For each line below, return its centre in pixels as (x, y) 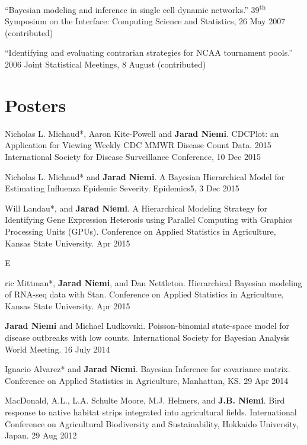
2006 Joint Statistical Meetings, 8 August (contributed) (105, 64)
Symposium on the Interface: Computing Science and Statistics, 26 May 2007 (145, 21)
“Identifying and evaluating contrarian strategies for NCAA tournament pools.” (149, 52)
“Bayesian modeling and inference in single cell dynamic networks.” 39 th (135, 9)
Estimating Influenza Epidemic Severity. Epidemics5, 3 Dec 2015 (122, 188)
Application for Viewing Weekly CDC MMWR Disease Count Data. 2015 (138, 145)
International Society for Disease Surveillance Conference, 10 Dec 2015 (133, 156)
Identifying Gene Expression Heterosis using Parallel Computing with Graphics (149, 220)
